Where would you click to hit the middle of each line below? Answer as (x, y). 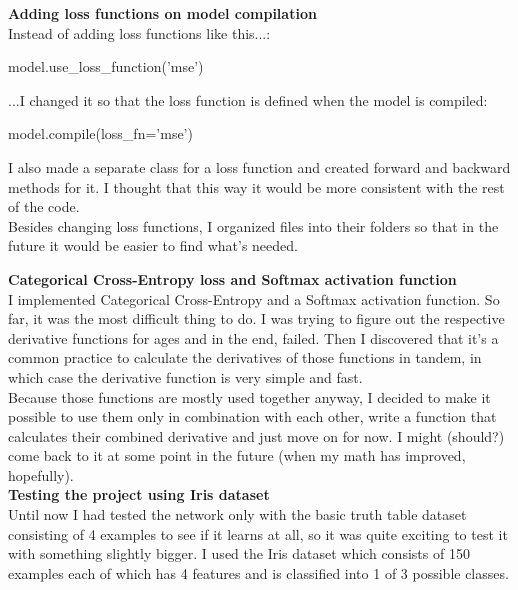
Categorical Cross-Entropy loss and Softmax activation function (232, 278)
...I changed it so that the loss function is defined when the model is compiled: (248, 99)
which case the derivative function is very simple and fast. (185, 376)
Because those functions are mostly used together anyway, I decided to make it (249, 396)
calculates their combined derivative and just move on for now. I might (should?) (256, 435)
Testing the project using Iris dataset (139, 494)
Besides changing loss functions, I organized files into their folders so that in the (253, 225)
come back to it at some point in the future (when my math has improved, (237, 455)
